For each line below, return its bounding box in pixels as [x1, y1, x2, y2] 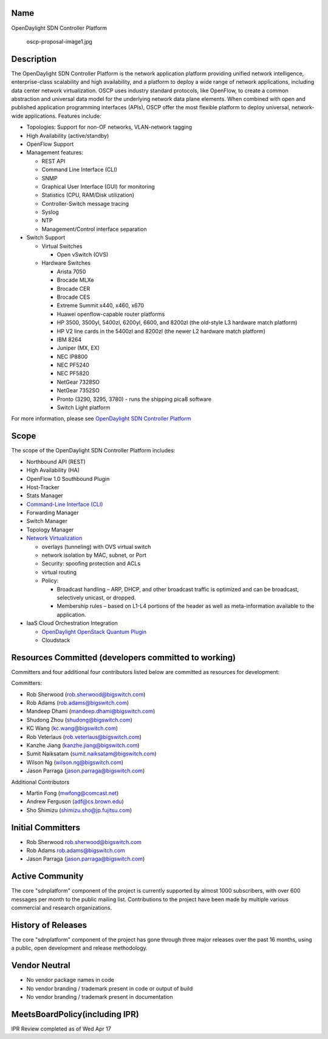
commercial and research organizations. [11, 904, 112, 911]
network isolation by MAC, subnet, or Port [41, 551, 147, 559]
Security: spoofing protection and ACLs [41, 560, 141, 567]
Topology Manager [26, 526, 74, 533]
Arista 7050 [56, 268, 86, 275]
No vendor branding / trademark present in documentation [26, 993, 173, 1001]
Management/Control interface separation [41, 225, 147, 233]
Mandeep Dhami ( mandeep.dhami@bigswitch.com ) [26, 707, 155, 715]
